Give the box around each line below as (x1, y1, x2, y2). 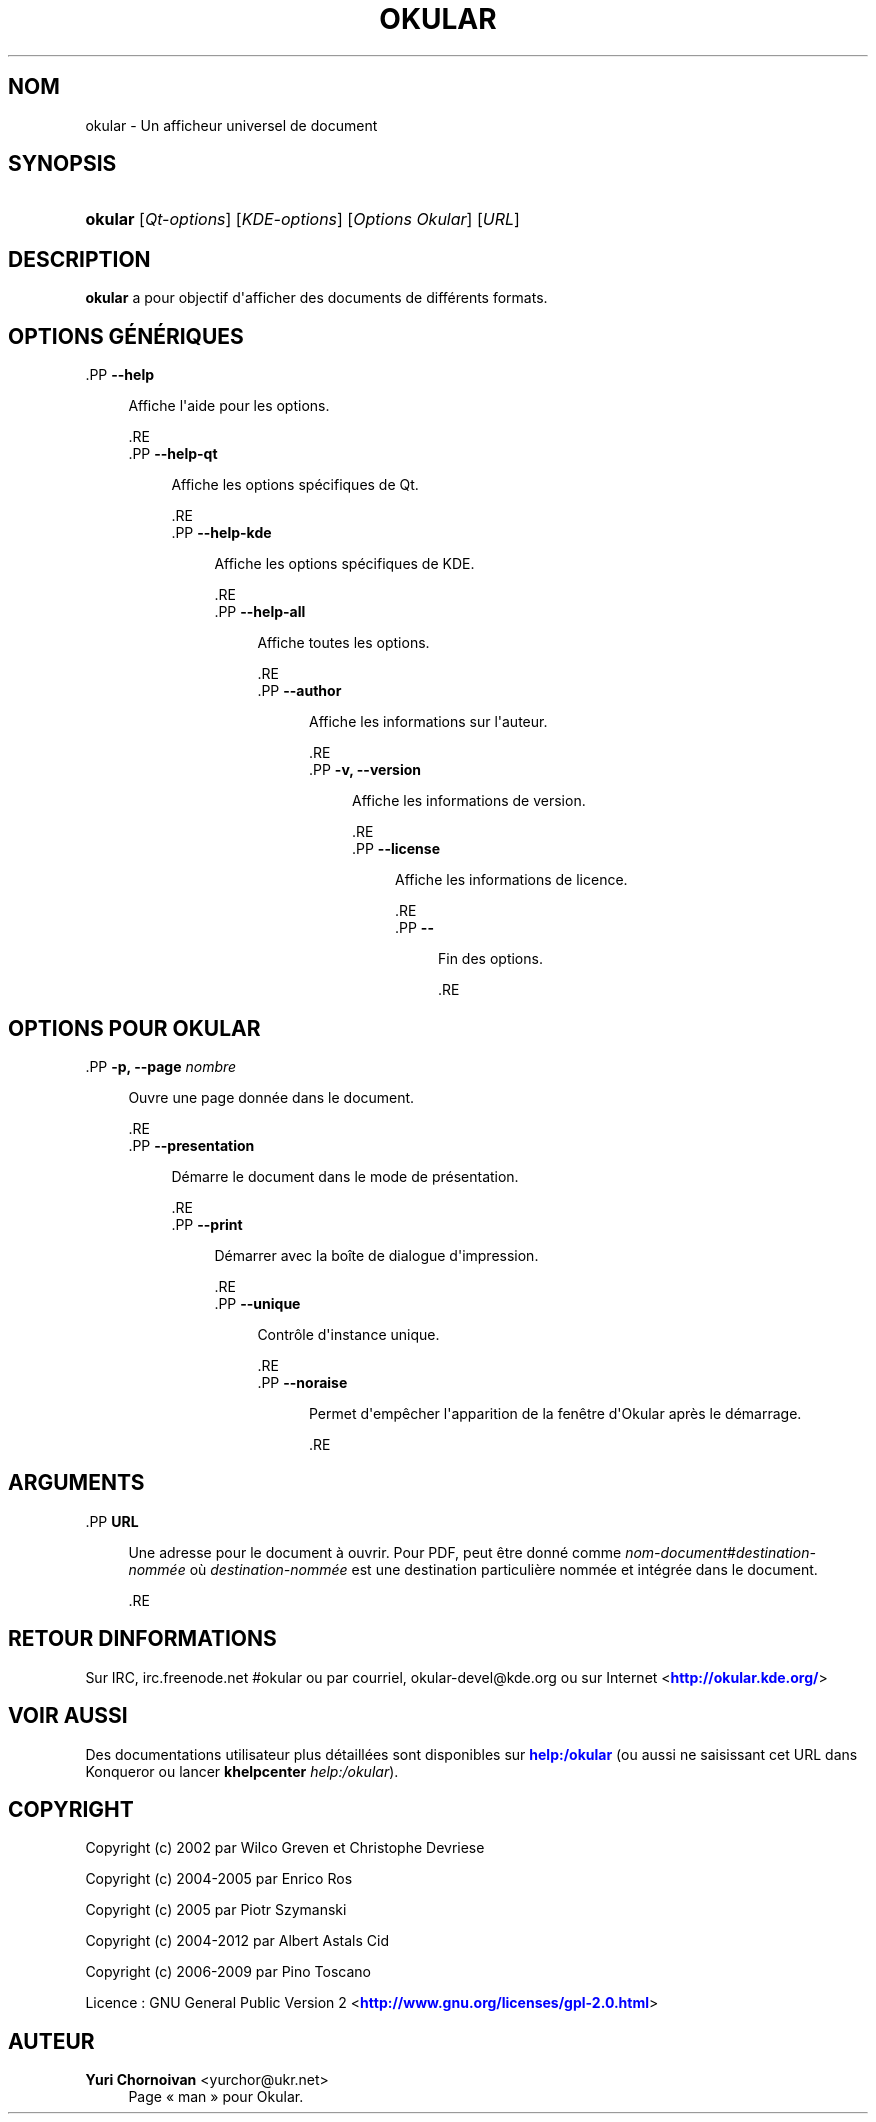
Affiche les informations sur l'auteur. (309, 713, 548, 731)
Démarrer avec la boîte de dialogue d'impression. (214, 1246, 539, 1264)
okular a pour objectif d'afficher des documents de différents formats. (85, 289, 548, 307)
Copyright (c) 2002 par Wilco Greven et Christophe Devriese (85, 1839, 485, 1857)
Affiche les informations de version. (352, 792, 586, 810)
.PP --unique (214, 1294, 301, 1312)
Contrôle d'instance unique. (257, 1325, 440, 1343)
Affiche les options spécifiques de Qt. (171, 476, 419, 494)
